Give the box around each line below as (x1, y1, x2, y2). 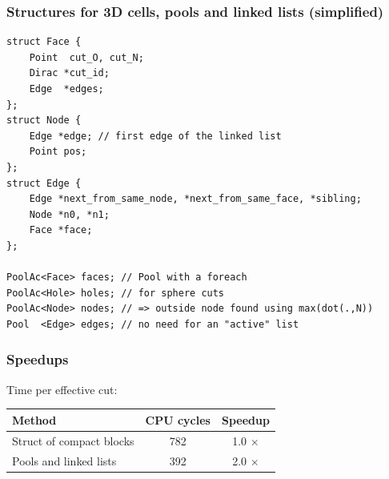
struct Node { (6, 115, 82, 127)
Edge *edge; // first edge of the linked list (29, 130, 282, 142)
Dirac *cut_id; (29, 67, 110, 79)
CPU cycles (145, 411, 211, 428)
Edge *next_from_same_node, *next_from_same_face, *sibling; (29, 193, 362, 205)
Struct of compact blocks (12, 432, 134, 449)
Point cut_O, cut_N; (29, 51, 144, 63)
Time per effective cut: (6, 380, 118, 397)
